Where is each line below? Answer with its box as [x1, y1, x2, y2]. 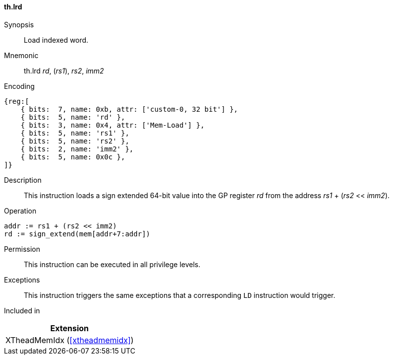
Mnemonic [4, 51, 39, 60]
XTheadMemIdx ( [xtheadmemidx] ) [5, 335, 134, 345]
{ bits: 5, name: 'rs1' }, [20, 129, 129, 137]
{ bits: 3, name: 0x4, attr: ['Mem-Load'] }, [20, 121, 205, 129]
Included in [4, 306, 40, 315]
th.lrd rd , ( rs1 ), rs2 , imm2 [24, 66, 104, 75]
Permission [4, 244, 41, 253]
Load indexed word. [24, 35, 89, 44]
